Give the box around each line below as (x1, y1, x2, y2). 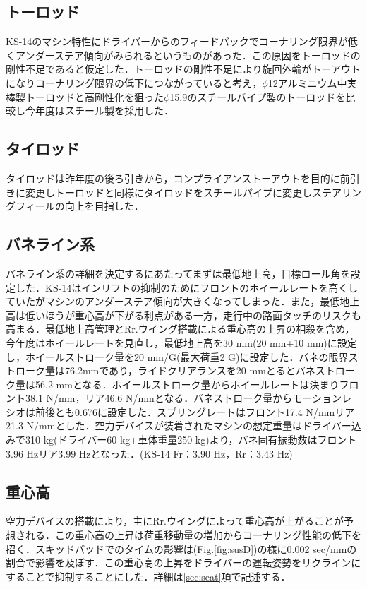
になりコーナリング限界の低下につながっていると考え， (6, 75, 263, 90)
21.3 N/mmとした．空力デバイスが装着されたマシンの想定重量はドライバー (6, 418, 351, 433)
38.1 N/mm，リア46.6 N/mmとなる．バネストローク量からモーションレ (25, 391, 352, 405)
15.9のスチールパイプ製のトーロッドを (169, 89, 346, 104)
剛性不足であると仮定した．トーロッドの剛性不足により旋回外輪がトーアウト (6, 61, 361, 76)
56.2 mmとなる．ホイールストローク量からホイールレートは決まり (35, 376, 339, 391)
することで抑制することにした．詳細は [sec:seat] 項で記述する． (6, 569, 291, 583)
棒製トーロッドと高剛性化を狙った (6, 89, 164, 104)
